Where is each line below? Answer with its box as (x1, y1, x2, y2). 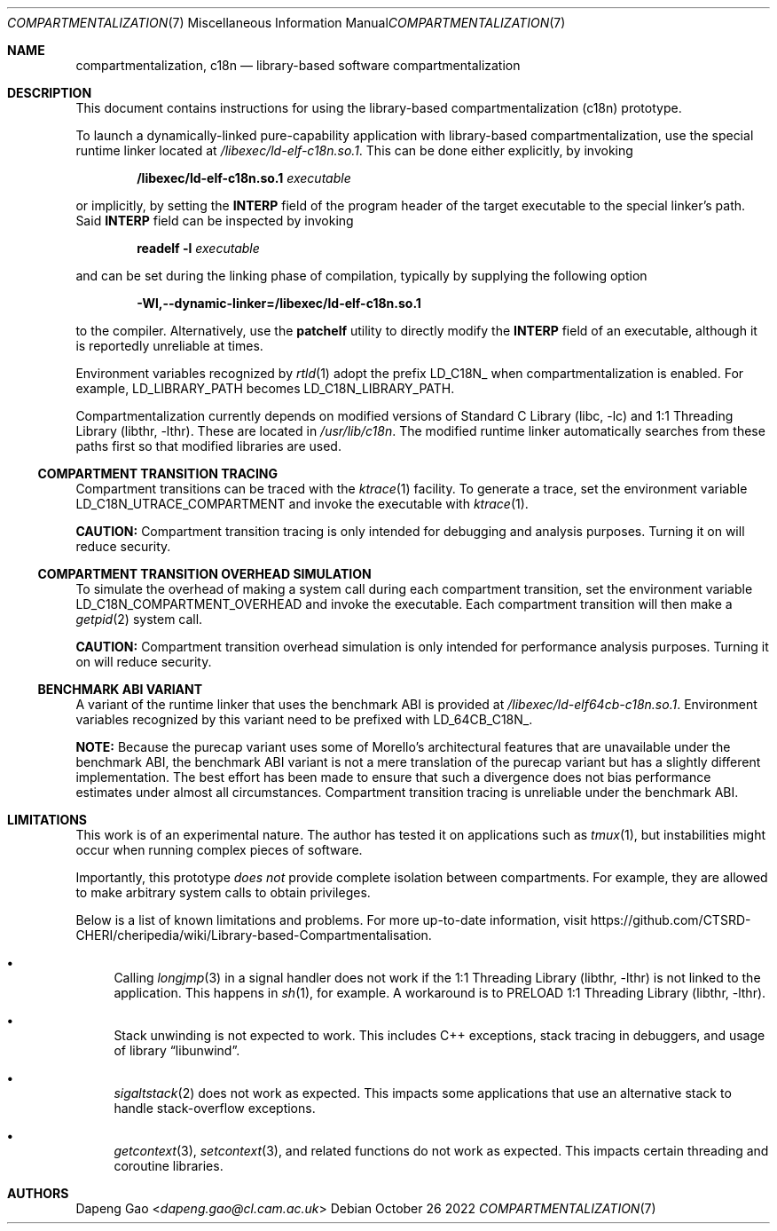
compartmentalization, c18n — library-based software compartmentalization (75, 58, 521, 73)
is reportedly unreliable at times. (75, 338, 263, 353)
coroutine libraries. (114, 1158, 224, 1173)
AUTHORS (7, 1186, 69, 1201)
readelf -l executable (137, 241, 260, 256)
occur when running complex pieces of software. (75, 842, 363, 857)
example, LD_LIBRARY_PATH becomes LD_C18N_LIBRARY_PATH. (75, 381, 455, 396)
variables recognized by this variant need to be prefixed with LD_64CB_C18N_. (75, 712, 533, 727)
